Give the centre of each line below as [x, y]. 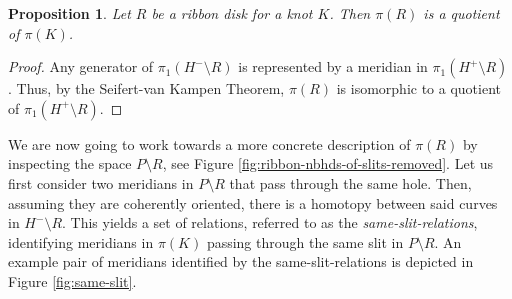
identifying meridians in [81, 241]
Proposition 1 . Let [69, 13]
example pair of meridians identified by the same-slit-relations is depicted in [241, 261]
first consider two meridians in [101, 182]
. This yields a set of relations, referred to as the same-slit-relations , [270, 222]
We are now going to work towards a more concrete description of [209, 143]
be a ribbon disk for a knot [232, 13]
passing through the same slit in [305, 241]
